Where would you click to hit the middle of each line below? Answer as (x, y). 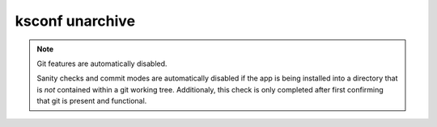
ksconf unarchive (75, 21)
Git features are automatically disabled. (102, 63)
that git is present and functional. (92, 101)
